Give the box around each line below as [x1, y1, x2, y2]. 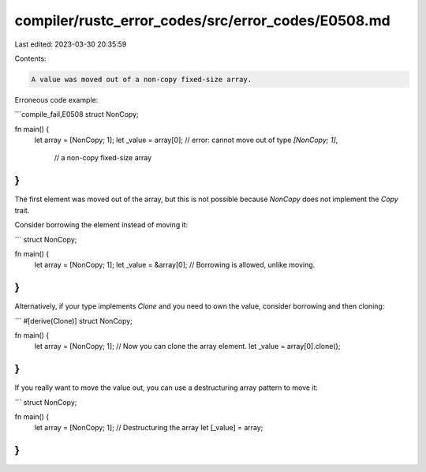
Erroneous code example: [14, 95, 99, 104]
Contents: [14, 54, 47, 63]
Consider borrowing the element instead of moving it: [14, 220, 189, 230]
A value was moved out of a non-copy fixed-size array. [31, 75, 252, 84]
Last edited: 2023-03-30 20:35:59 [14, 39, 127, 49]
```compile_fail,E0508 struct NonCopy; [14, 110, 139, 119]
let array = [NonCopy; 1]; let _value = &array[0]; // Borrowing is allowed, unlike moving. [34, 260, 316, 270]
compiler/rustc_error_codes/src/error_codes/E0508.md [14, 12, 390, 29]
